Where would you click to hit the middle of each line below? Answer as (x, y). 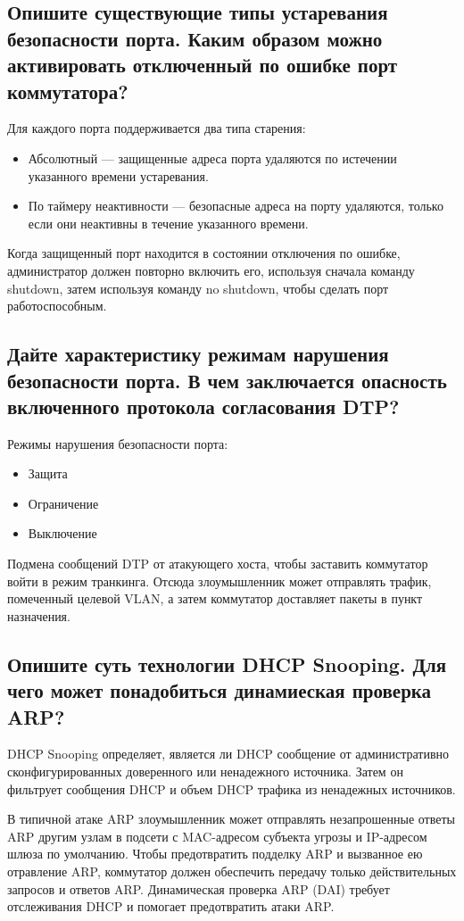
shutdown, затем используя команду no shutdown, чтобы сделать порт (198, 288)
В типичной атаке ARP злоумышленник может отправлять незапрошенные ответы (231, 819)
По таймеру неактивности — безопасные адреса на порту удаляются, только (236, 206)
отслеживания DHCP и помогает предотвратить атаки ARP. (171, 906)
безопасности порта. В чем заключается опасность (227, 380)
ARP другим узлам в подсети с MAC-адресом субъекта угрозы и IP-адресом (217, 836)
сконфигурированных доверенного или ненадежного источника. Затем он (205, 772)
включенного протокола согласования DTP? (203, 406)
